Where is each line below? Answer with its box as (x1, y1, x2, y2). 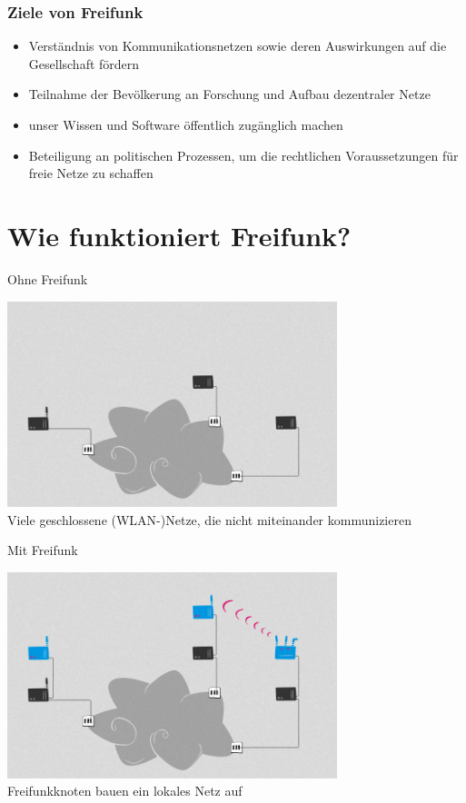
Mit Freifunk (7, 540, 78, 560)
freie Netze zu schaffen (28, 164, 154, 183)
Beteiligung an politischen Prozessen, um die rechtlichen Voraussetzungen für (28, 145, 459, 164)
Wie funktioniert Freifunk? (7, 216, 352, 253)
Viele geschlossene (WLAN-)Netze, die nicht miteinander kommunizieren (7, 510, 411, 529)
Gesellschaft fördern (28, 54, 140, 73)
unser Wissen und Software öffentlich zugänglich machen (28, 115, 343, 134)
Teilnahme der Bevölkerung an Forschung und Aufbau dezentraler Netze (28, 84, 431, 104)
